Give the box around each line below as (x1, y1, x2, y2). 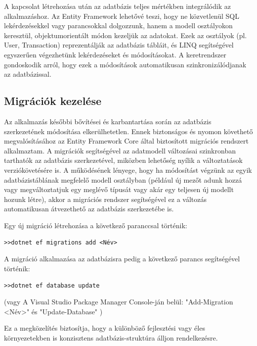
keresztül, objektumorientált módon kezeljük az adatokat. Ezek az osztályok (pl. (4, 30, 247, 40)
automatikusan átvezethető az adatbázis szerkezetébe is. (4, 203, 174, 214)
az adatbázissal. (4, 69, 51, 79)
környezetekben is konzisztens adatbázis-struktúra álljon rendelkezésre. (4, 332, 218, 343)
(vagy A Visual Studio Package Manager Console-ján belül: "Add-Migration (4, 296, 233, 306)
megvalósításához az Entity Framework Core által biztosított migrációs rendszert (4, 136, 249, 146)
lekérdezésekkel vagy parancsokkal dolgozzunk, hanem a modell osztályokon (4, 20, 233, 31)
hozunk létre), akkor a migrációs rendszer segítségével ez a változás (4, 194, 207, 204)
